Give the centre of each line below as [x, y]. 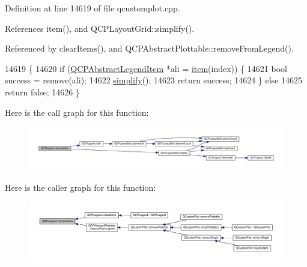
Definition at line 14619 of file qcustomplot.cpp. [93, 8]
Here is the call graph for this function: [77, 112]
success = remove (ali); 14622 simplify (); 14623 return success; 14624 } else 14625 [154, 80]
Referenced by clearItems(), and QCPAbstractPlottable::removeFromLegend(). [149, 48]
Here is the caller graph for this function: [81, 187]
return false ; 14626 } [43, 91]
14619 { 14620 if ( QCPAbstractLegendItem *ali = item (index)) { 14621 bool [146, 68]
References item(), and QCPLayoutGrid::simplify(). [100, 28]
